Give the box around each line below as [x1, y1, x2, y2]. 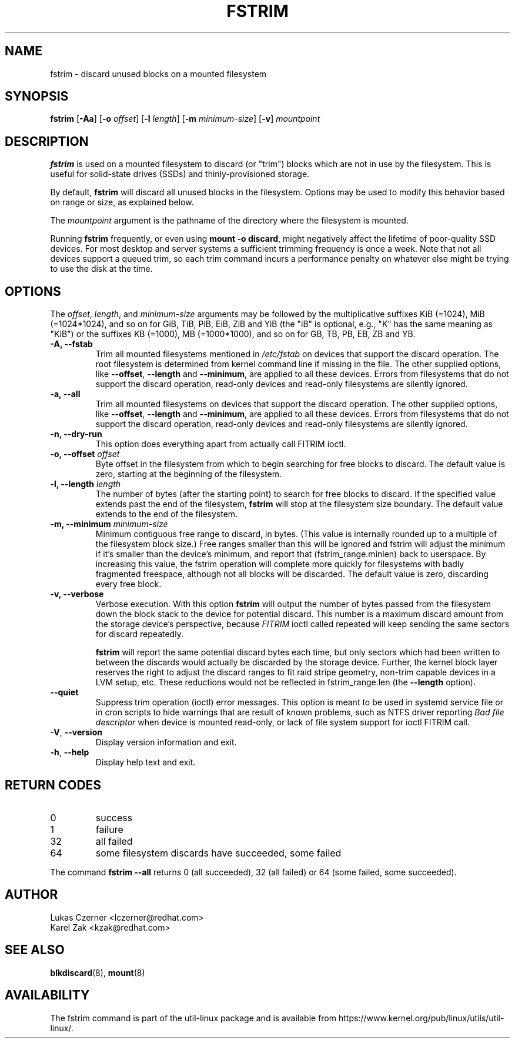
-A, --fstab [50, 339, 93, 349]
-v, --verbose [50, 589, 104, 599]
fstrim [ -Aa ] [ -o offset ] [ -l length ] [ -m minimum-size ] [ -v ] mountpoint [50, 114, 320, 124]
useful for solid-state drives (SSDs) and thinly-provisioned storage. [50, 169, 310, 179]
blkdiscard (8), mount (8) [50, 967, 145, 978]
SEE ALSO [5, 942, 65, 958]
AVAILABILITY [5, 988, 90, 1003]
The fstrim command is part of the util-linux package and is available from [50, 1012, 337, 1023]
